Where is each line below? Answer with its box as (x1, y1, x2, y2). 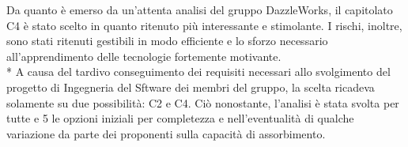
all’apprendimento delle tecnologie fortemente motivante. (6, 47, 281, 64)
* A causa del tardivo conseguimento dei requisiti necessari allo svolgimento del (6, 63, 391, 80)
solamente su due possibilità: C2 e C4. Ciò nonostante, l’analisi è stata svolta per (6, 94, 399, 111)
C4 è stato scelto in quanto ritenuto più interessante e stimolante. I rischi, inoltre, (6, 17, 402, 33)
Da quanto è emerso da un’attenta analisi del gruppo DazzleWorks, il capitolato (6, 2, 393, 17)
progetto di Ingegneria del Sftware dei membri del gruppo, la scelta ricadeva (6, 78, 375, 95)
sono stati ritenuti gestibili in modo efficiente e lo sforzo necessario (6, 32, 328, 49)
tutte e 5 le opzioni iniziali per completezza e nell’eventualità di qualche (6, 110, 354, 126)
